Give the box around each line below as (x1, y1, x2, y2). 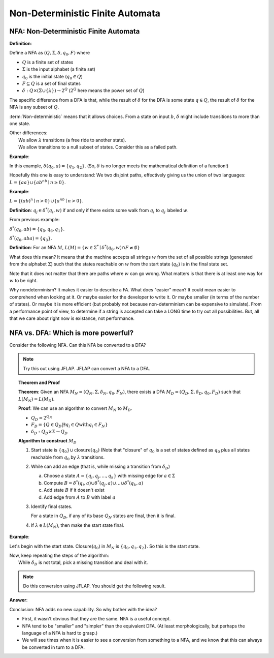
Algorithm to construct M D (18, 437, 77, 445)
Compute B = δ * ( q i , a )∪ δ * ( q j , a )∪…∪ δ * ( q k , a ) (44, 480, 144, 487)
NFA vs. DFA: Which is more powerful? (9, 328, 134, 337)
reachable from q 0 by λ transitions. (31, 454, 105, 461)
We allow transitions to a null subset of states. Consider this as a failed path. (18, 144, 178, 150)
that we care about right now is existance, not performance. (9, 315, 134, 321)
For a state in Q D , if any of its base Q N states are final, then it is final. (31, 513, 176, 520)
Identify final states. (31, 503, 73, 510)
